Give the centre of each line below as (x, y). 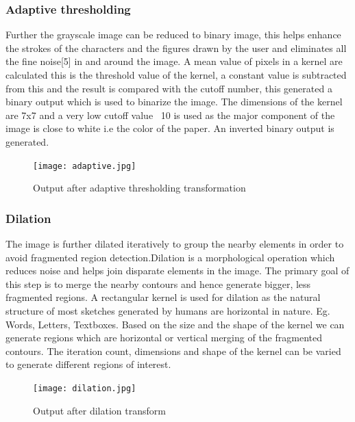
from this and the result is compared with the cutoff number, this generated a (169, 88)
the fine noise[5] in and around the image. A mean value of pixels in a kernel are (174, 61)
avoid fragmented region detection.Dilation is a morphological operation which (170, 257)
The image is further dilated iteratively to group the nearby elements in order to (175, 244)
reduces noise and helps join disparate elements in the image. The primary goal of (177, 271)
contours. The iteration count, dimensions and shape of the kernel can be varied (173, 351)
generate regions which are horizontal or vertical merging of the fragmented (164, 338)
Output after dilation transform (99, 410)
